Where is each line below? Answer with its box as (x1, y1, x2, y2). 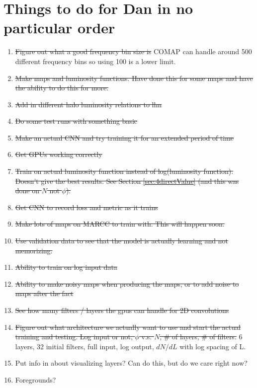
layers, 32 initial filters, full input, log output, (15, 341, 154, 351)
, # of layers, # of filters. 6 (160, 331, 243, 342)
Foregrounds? (15, 374, 56, 385)
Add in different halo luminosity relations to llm (15, 99, 162, 109)
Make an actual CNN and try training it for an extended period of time (15, 132, 234, 143)
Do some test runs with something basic (15, 116, 137, 126)
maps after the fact (15, 288, 74, 299)
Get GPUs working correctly (15, 149, 102, 159)
